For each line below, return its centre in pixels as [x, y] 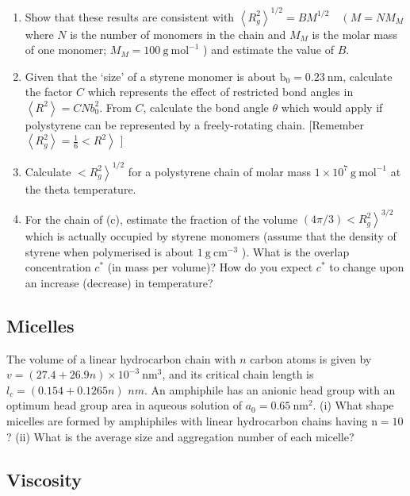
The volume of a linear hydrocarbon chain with [121, 358]
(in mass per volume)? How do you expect [210, 267]
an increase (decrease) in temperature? [119, 282]
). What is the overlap [295, 251]
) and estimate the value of [269, 50]
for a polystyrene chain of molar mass [220, 171]
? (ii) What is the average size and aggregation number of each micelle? [180, 436]
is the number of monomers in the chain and [178, 34]
